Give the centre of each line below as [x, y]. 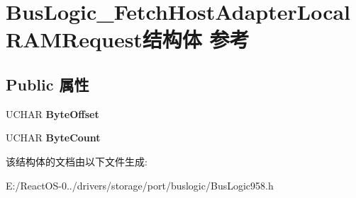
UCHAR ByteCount [53, 138]
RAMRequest [74, 39]
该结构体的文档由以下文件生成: [77, 161]
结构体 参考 [196, 39]
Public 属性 [48, 84]
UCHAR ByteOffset [52, 113]
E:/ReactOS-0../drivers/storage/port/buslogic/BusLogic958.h [140, 185]
